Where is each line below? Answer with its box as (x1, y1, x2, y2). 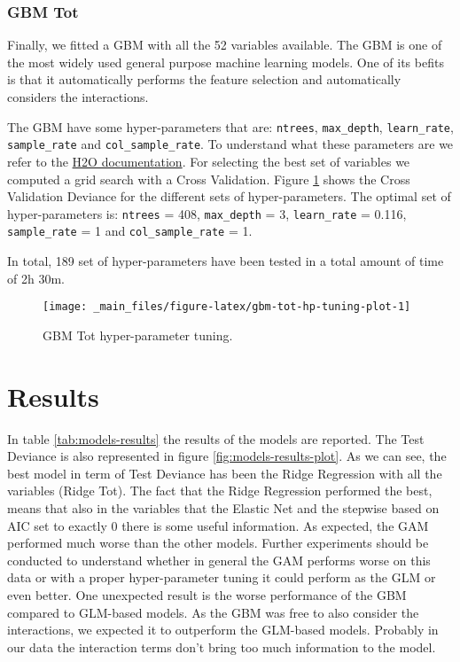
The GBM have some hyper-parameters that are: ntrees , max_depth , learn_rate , (7, 117, 454, 136)
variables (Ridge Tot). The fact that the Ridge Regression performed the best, (7, 481, 433, 500)
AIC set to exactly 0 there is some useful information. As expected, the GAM (7, 516, 429, 534)
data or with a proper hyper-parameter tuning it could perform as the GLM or (7, 568, 436, 587)
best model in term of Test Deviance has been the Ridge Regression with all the (7, 463, 442, 482)
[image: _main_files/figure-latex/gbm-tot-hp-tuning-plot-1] (43, 300, 411, 314)
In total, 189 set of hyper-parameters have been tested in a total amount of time (7, 252, 444, 269)
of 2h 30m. (7, 269, 65, 287)
